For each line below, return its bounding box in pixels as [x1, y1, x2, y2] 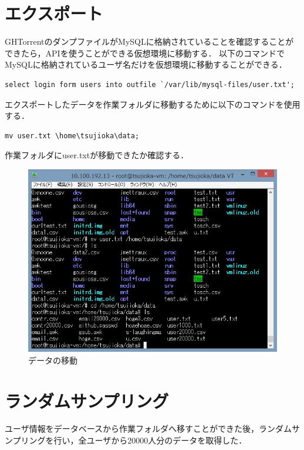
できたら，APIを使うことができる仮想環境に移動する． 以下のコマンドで [5, 46, 285, 59]
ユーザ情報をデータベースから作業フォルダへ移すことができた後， [5, 422, 259, 435]
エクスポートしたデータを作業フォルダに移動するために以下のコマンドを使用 [5, 98, 300, 110]
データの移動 [28, 354, 77, 366]
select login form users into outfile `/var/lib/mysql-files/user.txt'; [5, 80, 295, 89]
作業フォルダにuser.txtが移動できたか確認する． [5, 149, 189, 161]
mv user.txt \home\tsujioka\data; [5, 131, 140, 140]
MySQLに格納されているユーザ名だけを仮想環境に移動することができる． [5, 58, 287, 71]
